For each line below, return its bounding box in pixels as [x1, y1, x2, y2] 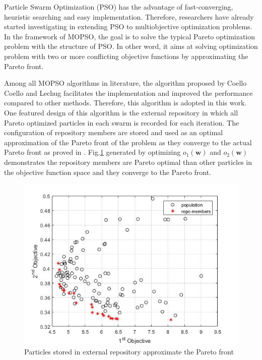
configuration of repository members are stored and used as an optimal [4, 127, 223, 138]
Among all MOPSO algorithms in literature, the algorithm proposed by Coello [4, 78, 247, 88]
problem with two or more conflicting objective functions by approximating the [4, 50, 248, 61]
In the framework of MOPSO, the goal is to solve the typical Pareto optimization [4, 31, 255, 41]
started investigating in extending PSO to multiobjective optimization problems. [4, 21, 252, 32]
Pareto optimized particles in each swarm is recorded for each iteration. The [4, 117, 239, 128]
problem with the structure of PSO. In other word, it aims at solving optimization [4, 41, 258, 51]
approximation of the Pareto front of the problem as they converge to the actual [4, 137, 252, 147]
